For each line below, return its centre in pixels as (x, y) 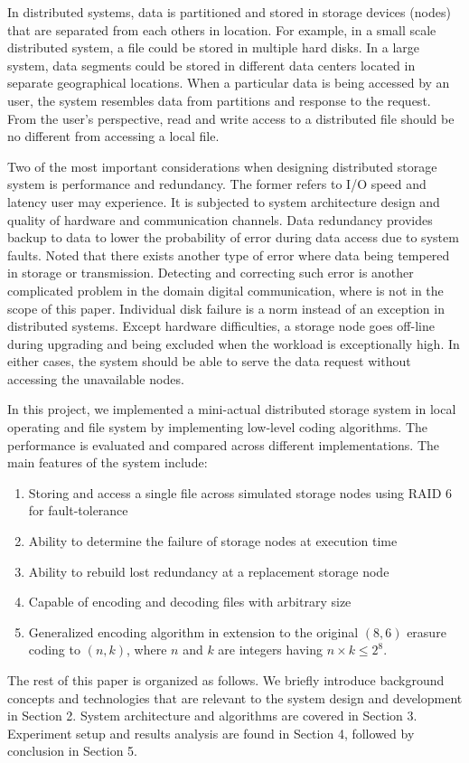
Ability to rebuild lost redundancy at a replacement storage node (209, 571)
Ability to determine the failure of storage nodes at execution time (213, 541)
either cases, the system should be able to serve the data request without (209, 361)
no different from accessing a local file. (113, 136)
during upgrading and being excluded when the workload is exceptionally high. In (234, 343)
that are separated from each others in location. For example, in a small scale (222, 29)
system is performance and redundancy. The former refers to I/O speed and (217, 184)
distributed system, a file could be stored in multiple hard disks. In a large (214, 47)
